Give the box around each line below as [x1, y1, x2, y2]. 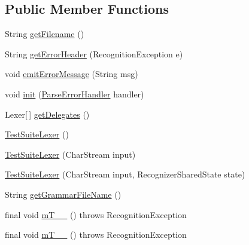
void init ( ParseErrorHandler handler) [5, 87, 144, 100]
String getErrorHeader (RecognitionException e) [5, 47, 183, 60]
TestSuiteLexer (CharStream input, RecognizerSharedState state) [5, 168, 245, 180]
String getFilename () [5, 27, 84, 40]
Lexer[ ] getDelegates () [5, 108, 90, 120]
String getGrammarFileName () [5, 188, 122, 200]
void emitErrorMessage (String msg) [5, 68, 138, 80]
